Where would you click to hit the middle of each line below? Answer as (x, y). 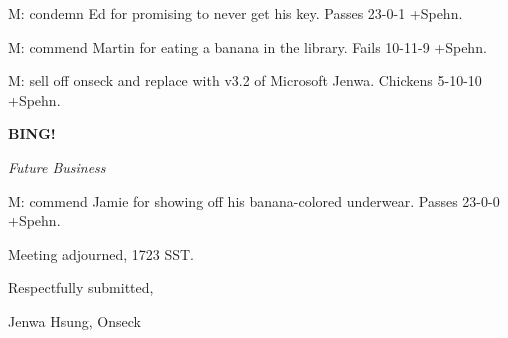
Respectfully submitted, (81, 287)
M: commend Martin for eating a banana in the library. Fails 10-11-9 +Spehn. (247, 46)
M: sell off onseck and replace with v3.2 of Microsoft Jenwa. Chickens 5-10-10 (245, 80)
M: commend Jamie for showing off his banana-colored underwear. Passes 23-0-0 (254, 200)
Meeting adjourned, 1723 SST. (101, 253)
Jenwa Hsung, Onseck (74, 320)
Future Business (57, 166)
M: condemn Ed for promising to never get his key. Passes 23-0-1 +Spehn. (235, 13)
